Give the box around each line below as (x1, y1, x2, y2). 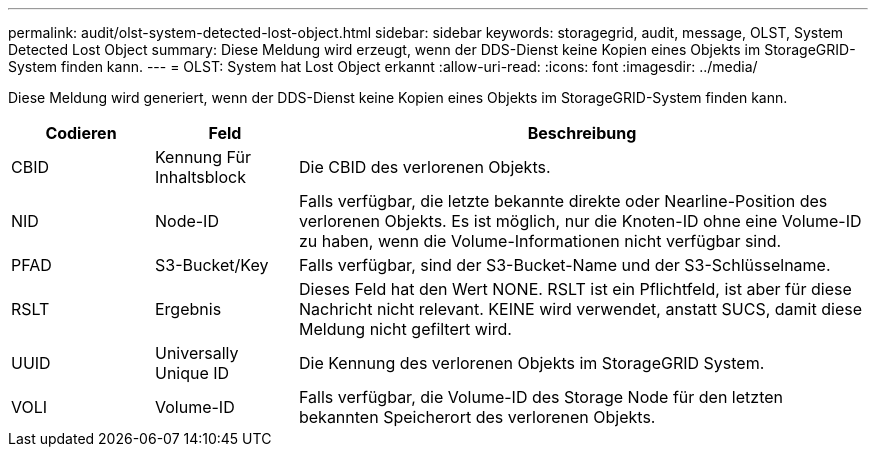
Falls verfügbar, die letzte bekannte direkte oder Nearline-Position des (298, 191, 828, 211)
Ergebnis (154, 299, 222, 319)
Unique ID (154, 363, 230, 383)
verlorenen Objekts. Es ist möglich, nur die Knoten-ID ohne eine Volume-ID (298, 211, 862, 231)
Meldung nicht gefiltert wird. (298, 319, 512, 339)
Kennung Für (154, 147, 251, 167)
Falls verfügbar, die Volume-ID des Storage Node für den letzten (298, 387, 783, 407)
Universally (154, 343, 239, 363)
